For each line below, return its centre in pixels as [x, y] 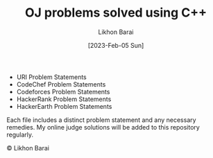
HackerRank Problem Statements [64, 99]
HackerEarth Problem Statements [64, 106]
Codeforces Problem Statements [63, 91]
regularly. [20, 134]
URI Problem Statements [52, 77]
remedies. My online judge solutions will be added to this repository [103, 127]
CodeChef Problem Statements [61, 84]
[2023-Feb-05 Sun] [116, 45]
